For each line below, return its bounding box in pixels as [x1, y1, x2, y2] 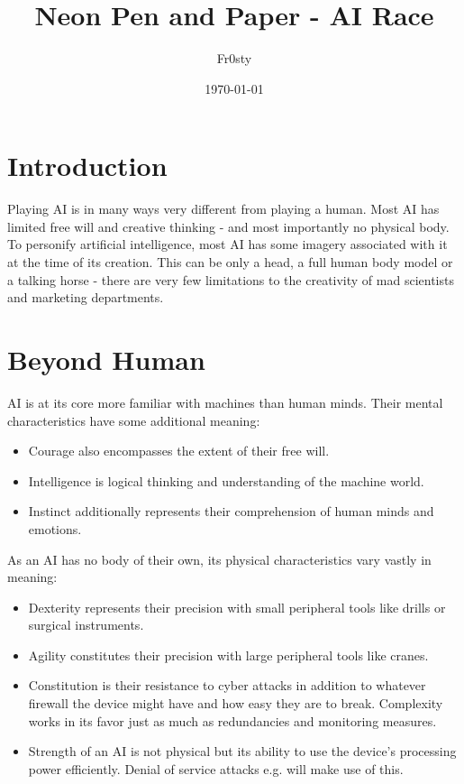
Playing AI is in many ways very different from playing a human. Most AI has [7, 199, 440, 218]
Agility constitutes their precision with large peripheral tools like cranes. [28, 645, 429, 664]
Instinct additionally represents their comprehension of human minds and [28, 502, 434, 521]
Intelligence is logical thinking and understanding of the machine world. [28, 471, 424, 490]
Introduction [7, 147, 168, 184]
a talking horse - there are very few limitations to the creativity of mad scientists [7, 270, 454, 289]
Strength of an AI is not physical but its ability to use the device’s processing [28, 742, 457, 761]
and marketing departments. [7, 288, 164, 307]
